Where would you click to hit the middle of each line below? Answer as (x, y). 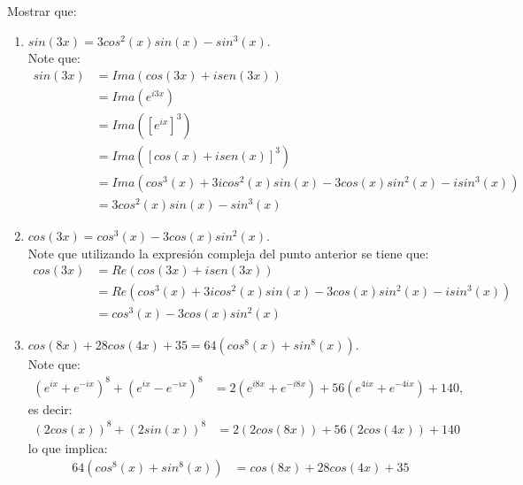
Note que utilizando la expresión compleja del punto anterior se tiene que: (228, 253)
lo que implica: (68, 447)
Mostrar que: (42, 11)
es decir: (50, 408)
